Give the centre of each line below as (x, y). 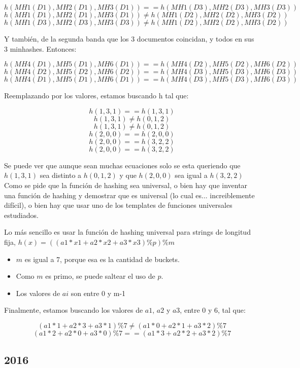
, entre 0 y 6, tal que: (213, 310)
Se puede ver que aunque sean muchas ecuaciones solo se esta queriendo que (122, 165)
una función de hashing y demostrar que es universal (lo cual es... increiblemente (129, 195)
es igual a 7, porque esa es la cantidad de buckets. (102, 259)
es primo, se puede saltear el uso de (100, 276)
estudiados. (21, 215)
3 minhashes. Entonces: (40, 48)
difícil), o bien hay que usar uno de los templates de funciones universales (118, 205)
